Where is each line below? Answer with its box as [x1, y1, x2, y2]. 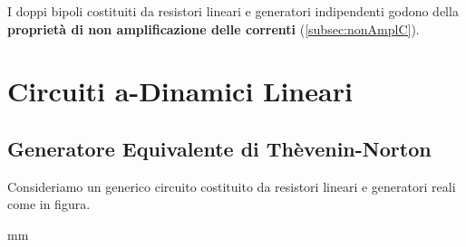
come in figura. [7, 195, 91, 214]
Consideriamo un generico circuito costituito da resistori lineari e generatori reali [7, 176, 456, 195]
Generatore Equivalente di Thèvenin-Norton [7, 134, 432, 162]
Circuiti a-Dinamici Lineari [7, 72, 353, 109]
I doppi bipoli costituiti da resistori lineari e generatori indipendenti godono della [7, 2, 459, 20]
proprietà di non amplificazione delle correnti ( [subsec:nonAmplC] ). [7, 19, 420, 38]
